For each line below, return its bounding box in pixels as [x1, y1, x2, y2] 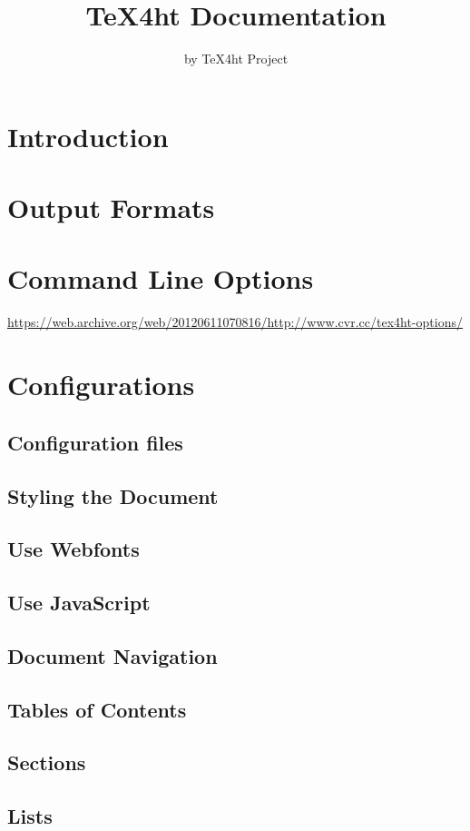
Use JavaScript [7, 589, 151, 617]
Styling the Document [7, 481, 219, 509]
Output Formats [7, 189, 215, 226]
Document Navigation [7, 641, 218, 669]
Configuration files [7, 428, 183, 456]
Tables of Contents [7, 695, 187, 723]
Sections [7, 748, 86, 777]
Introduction [7, 117, 169, 154]
